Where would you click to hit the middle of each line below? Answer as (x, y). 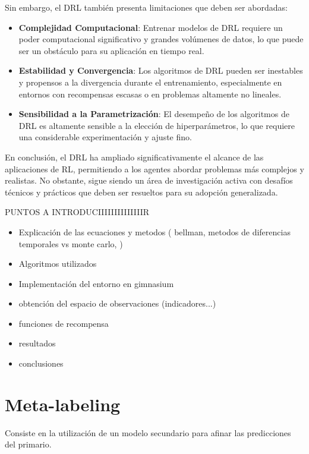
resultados (37, 343)
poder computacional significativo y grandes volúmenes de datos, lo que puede (161, 39)
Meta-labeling (63, 404)
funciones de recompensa (64, 323)
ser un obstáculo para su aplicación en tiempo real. (111, 50)
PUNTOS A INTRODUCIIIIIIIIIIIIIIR (77, 212)
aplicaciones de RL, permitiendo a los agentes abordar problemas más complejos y (154, 168)
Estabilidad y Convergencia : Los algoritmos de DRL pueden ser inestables (161, 70)
